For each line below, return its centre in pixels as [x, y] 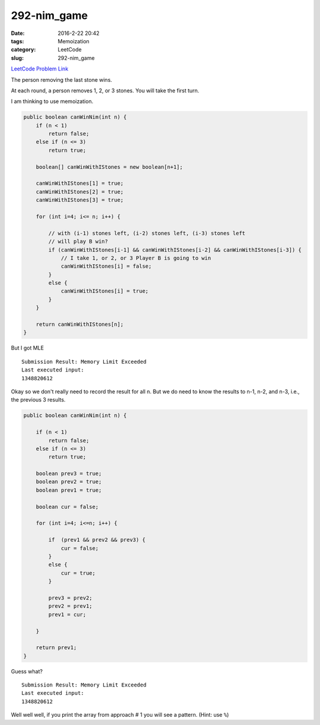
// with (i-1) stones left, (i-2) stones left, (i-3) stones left [147, 233]
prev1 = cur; [67, 614]
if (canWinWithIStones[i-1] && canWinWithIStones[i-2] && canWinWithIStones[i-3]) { [175, 250]
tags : [17, 41]
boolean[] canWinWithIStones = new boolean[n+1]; [109, 167]
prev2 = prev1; [71, 606]
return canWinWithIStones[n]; [80, 325]
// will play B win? [78, 242]
